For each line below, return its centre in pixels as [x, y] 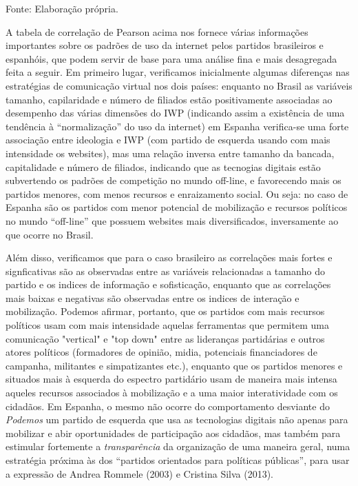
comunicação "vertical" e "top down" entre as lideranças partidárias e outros [165, 338]
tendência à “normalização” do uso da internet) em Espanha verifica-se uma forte [177, 126]
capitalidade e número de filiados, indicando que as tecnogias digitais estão [163, 166]
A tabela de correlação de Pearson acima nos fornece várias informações [157, 31]
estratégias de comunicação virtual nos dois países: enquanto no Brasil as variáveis [179, 85]
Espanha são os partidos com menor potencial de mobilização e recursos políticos [177, 207]
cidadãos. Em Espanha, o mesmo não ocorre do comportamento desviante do [168, 406]
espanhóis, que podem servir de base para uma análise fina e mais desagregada [171, 58]
